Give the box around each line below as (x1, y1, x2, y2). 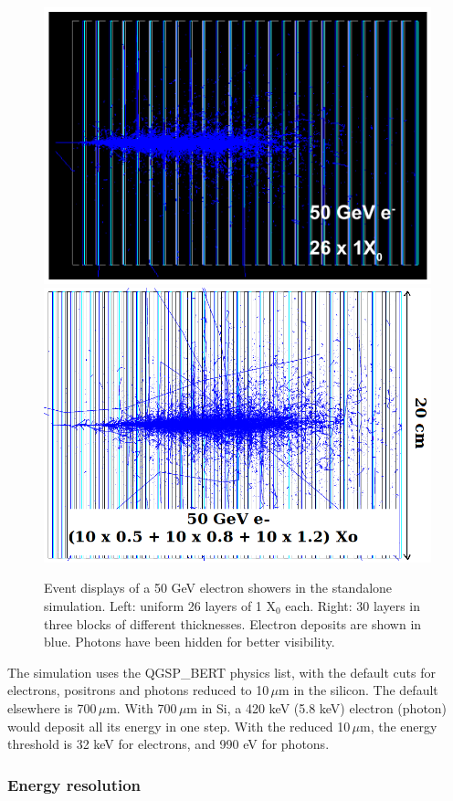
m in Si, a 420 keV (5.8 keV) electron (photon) (186, 699, 448, 717)
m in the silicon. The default (279, 680, 438, 700)
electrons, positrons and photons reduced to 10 (7, 680, 269, 700)
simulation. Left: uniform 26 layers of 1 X (44, 596, 276, 616)
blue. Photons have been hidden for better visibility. (44, 632, 335, 651)
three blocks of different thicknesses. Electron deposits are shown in (44, 614, 422, 633)
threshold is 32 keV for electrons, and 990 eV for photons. (7, 734, 330, 754)
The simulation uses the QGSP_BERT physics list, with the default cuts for (7, 662, 436, 681)
